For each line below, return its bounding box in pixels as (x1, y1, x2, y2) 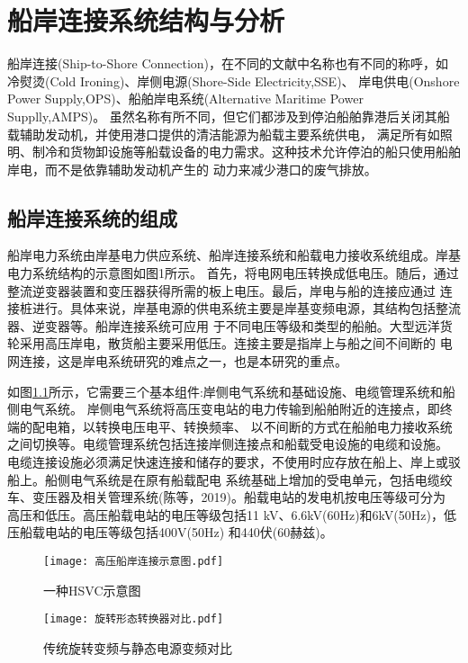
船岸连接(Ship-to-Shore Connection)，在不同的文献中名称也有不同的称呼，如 (7, 54, 449, 73)
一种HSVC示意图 (43, 580, 141, 599)
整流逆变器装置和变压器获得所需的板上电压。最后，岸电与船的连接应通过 (7, 281, 436, 300)
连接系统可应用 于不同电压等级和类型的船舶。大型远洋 (120, 316, 440, 335)
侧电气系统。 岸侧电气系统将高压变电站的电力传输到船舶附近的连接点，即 (7, 399, 440, 418)
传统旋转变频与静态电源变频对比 (43, 638, 232, 657)
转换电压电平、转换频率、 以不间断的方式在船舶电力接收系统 (94, 417, 453, 435)
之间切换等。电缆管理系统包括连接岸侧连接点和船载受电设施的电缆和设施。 (7, 435, 448, 453)
